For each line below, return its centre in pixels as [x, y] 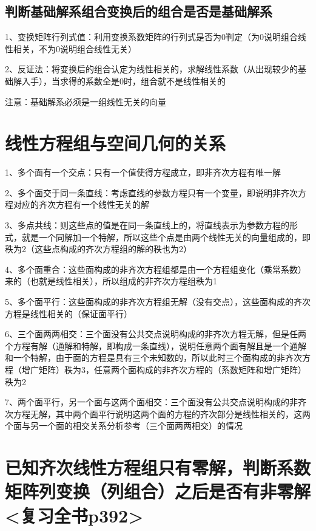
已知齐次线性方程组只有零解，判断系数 [158, 468]
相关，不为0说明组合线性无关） [75, 48]
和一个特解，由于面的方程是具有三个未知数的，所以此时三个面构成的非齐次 [153, 358]
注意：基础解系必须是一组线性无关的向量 [86, 101]
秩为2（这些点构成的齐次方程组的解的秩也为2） [98, 249]
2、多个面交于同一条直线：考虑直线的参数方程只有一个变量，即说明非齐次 [151, 192]
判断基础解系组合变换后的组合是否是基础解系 [139, 11]
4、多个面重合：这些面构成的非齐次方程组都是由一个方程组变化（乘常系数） [156, 269]
